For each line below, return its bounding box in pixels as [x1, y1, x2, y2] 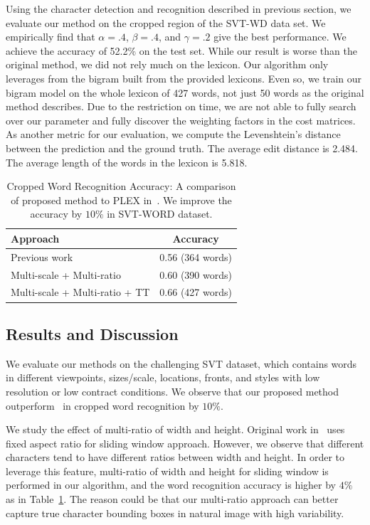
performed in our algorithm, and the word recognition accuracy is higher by [6, 477, 336, 492]
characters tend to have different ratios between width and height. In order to [6, 450, 344, 465]
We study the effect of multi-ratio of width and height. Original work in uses [6, 422, 345, 437]
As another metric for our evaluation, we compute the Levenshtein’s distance [6, 127, 341, 142]
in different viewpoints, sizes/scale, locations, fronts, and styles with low [6, 370, 320, 385]
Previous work [11, 249, 73, 264]
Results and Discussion [6, 322, 179, 344]
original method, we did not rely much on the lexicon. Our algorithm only [6, 57, 329, 72]
